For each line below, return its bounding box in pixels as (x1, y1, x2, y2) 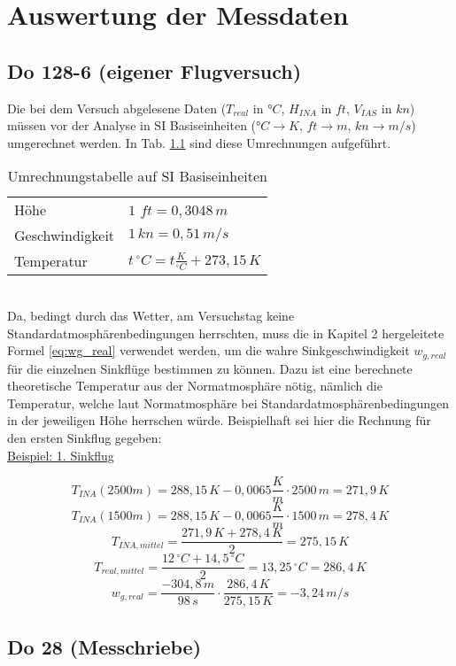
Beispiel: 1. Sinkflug (7, 445, 114, 464)
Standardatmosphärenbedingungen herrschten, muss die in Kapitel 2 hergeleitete (7, 323, 444, 342)
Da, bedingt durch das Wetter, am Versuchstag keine (7, 306, 295, 324)
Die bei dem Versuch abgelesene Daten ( (7, 98, 227, 117)
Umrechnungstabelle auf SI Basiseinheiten (7, 166, 267, 187)
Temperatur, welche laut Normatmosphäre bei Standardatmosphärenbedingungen (7, 393, 449, 412)
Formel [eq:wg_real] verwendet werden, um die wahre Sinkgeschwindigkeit (7, 341, 410, 360)
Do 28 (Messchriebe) (7, 632, 202, 660)
